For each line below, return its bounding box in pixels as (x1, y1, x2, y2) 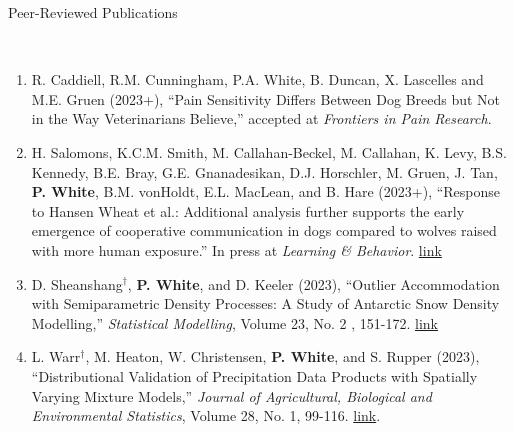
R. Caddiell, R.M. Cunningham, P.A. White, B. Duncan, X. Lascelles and (31, 69, 484, 90)
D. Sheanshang (31, 273, 123, 294)
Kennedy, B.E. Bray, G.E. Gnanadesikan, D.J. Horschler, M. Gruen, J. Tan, (31, 161, 498, 182)
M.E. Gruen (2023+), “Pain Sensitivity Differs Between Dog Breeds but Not (31, 88, 501, 109)
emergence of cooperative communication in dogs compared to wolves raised (31, 220, 497, 241)
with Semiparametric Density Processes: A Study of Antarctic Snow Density (31, 293, 500, 314)
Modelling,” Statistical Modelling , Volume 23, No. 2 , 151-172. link (31, 312, 438, 333)
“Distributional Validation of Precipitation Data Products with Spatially (31, 365, 478, 386)
